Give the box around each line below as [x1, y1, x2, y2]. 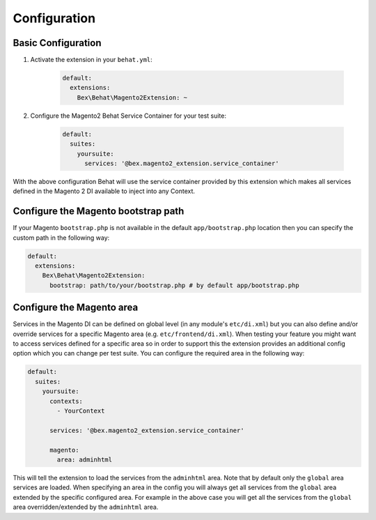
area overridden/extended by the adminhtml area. [13, 503, 159, 512]
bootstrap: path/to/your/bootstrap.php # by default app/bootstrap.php [49, 281, 299, 289]
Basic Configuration [13, 37, 102, 49]
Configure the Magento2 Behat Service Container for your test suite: [30, 112, 226, 120]
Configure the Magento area [13, 302, 139, 314]
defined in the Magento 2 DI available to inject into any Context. [13, 187, 195, 195]
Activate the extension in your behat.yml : [30, 56, 152, 64]
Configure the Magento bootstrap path [13, 206, 185, 217]
